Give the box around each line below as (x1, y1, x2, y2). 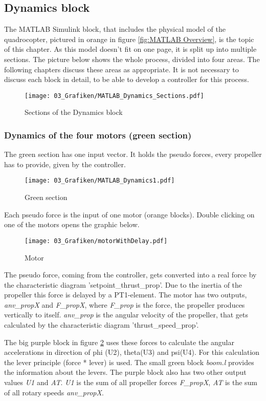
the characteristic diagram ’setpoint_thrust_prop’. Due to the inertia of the (4, 279, 242, 290)
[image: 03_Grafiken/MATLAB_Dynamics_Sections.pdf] (25, 92, 204, 99)
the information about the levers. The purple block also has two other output (4, 367, 247, 377)
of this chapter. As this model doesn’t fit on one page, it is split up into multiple (4, 44, 257, 54)
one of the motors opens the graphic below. (4, 219, 140, 230)
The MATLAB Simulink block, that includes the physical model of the (4, 24, 226, 34)
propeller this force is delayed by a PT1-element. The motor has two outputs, (4, 289, 247, 300)
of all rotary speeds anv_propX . (4, 387, 104, 397)
